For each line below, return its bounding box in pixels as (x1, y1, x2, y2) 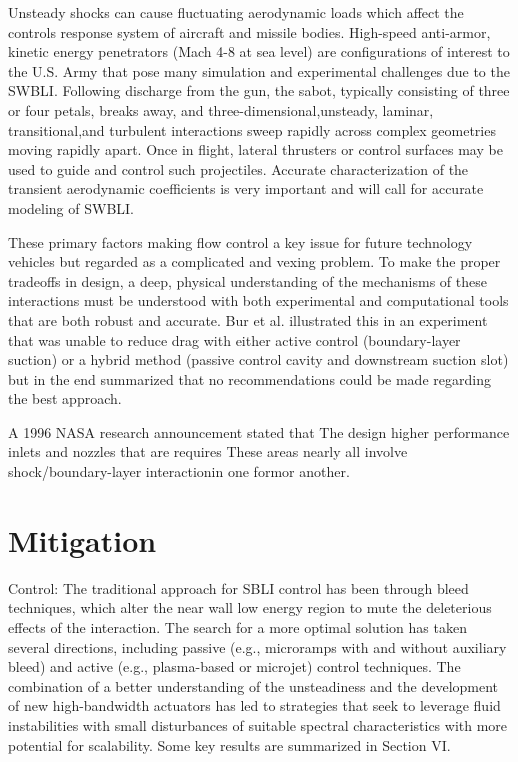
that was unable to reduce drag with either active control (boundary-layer (8, 329, 461, 350)
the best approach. (8, 388, 122, 409)
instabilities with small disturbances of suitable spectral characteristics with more (8, 714, 508, 735)
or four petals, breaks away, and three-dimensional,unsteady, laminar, (8, 99, 434, 120)
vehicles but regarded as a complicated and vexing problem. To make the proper (8, 251, 501, 272)
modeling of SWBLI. (8, 197, 135, 218)
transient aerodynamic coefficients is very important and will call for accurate (8, 178, 484, 199)
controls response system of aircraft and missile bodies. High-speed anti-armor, (8, 21, 491, 42)
